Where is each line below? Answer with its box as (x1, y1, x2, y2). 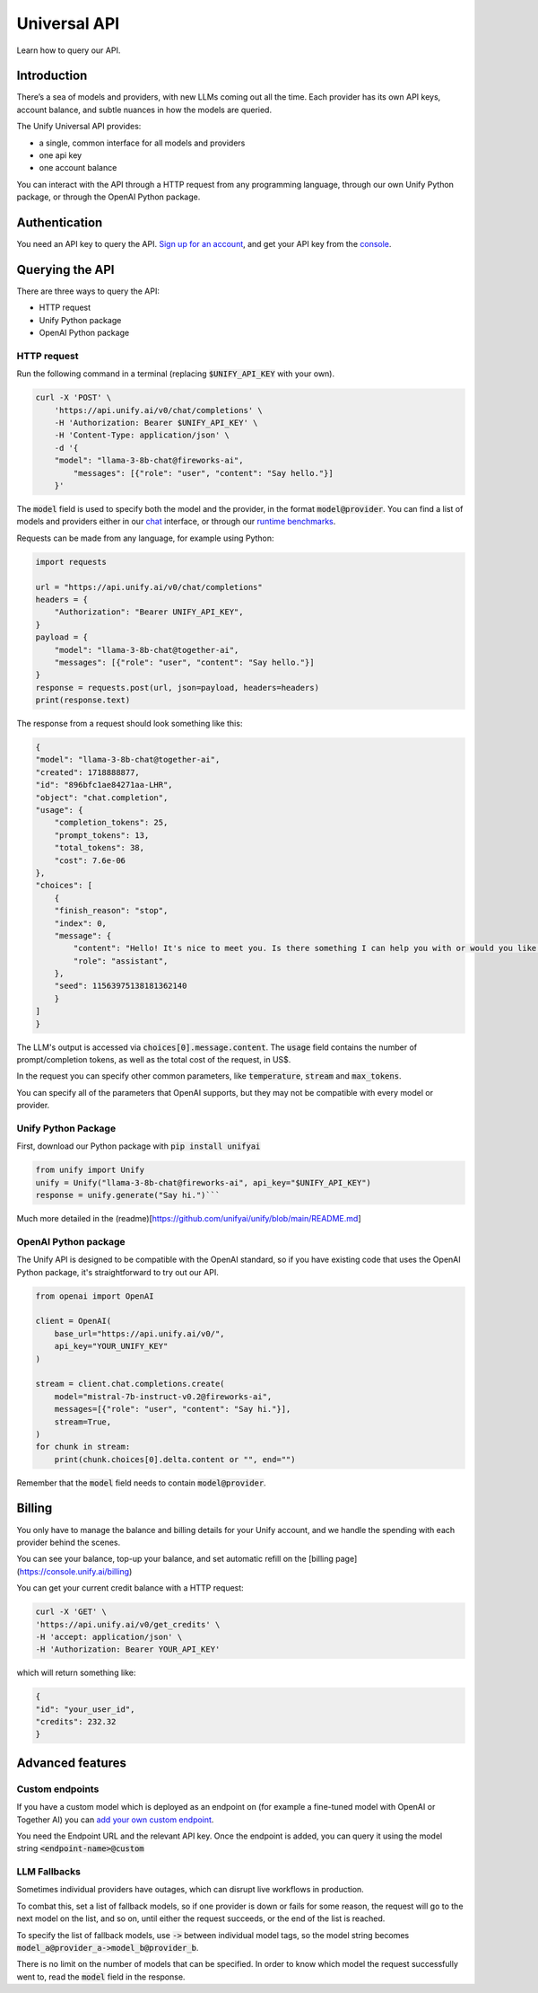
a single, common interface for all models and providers (39, 137, 246, 148)
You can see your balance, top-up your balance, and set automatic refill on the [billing (16, 1554, 334, 1565)
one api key (39, 150, 82, 161)
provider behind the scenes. (16, 1537, 121, 1548)
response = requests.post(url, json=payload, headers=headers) (35, 683, 320, 692)
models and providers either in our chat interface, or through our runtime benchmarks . (16, 516, 336, 527)
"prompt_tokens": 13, (54, 830, 150, 840)
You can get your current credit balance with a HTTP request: (16, 1583, 244, 1593)
